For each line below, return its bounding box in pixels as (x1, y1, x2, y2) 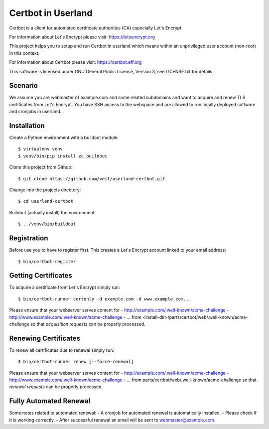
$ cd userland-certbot (18, 198, 74, 204)
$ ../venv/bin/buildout (18, 221, 76, 227)
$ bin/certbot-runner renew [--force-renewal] (18, 359, 134, 365)
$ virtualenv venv (18, 146, 63, 152)
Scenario (9, 81, 38, 90)
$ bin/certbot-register (18, 259, 76, 264)
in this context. (9, 50, 40, 56)
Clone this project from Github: (9, 164, 73, 170)
